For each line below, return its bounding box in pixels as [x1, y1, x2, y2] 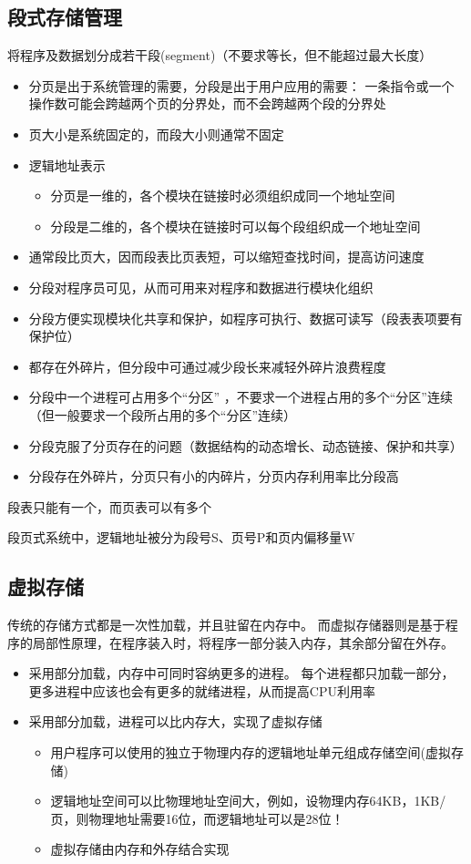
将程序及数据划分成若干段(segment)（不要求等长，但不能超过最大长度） [7, 46, 433, 65]
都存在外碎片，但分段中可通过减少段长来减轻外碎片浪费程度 [28, 356, 386, 375]
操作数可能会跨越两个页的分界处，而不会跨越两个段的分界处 [28, 94, 386, 113]
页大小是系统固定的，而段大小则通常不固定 [28, 124, 284, 143]
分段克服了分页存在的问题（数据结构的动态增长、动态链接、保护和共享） [28, 436, 463, 455]
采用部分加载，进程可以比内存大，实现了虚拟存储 [28, 712, 323, 731]
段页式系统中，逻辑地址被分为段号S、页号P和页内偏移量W [7, 528, 355, 547]
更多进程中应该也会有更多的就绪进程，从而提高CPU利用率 [28, 681, 375, 700]
